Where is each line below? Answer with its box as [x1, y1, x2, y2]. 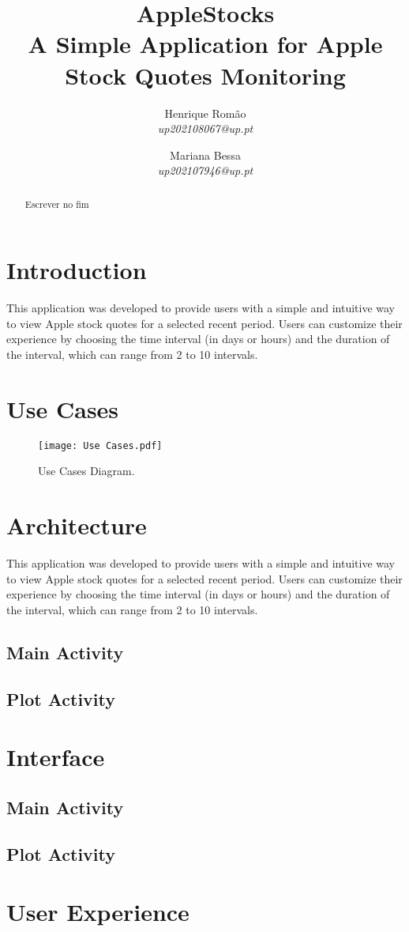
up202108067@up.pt [157, 120, 253, 137]
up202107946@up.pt [157, 162, 253, 179]
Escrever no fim [24, 197, 89, 210]
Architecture [6, 509, 147, 541]
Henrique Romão [164, 104, 246, 121]
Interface [6, 741, 105, 773]
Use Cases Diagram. [38, 462, 135, 479]
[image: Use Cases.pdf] [38, 440, 163, 451]
